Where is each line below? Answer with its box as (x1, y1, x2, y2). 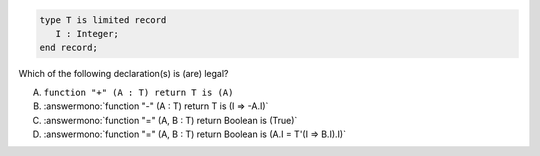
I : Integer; (55, 28, 120, 39)
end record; (39, 42, 99, 54)
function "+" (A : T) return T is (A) (43, 86, 234, 98)
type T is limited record (39, 14, 167, 25)
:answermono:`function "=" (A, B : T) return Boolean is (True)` (43, 114, 298, 126)
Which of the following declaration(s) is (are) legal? (18, 68, 229, 80)
